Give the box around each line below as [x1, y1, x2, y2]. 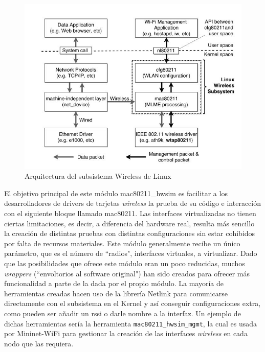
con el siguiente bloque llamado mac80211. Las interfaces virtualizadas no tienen [4, 208, 256, 218]
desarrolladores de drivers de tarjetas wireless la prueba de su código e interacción [4, 198, 261, 208]
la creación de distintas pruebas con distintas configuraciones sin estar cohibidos [4, 228, 255, 239]
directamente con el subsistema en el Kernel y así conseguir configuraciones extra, [4, 298, 261, 309]
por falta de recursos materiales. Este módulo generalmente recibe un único [4, 238, 240, 248]
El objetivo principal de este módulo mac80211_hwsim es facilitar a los [4, 187, 228, 198]
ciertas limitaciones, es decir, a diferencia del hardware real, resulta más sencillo [4, 218, 255, 228]
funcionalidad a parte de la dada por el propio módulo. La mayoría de [4, 278, 224, 289]
